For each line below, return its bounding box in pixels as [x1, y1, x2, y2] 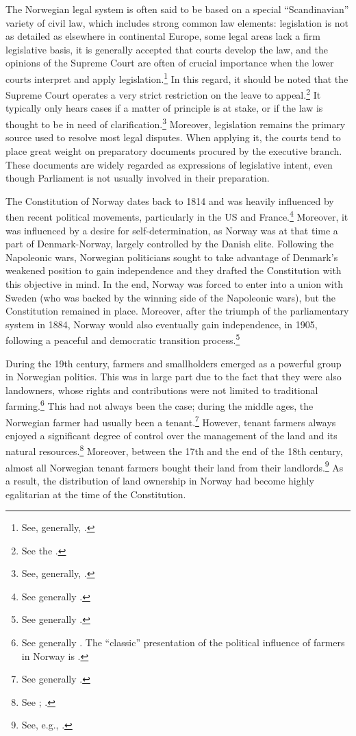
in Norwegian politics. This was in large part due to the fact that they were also [5, 369, 342, 384]
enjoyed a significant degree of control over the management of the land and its [5, 428, 338, 442]
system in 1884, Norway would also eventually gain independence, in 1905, [5, 317, 318, 331]
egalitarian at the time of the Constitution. [5, 487, 186, 501]
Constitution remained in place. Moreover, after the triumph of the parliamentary [5, 304, 349, 318]
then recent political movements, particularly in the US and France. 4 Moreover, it [5, 208, 348, 223]
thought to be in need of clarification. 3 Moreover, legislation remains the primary [5, 115, 346, 131]
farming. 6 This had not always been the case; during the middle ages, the [5, 397, 314, 413]
